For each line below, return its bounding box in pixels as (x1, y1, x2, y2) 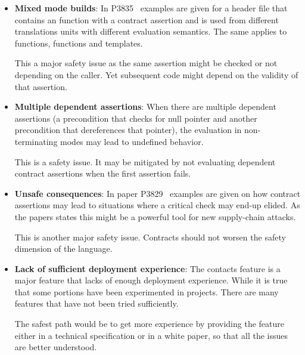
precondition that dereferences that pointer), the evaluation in (14, 124, 242, 136)
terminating (14, 135, 58, 147)
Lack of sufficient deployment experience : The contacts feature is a (14, 262, 281, 274)
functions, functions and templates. (14, 36, 143, 49)
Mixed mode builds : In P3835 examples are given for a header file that (14, 2, 288, 14)
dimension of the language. (14, 242, 113, 255)
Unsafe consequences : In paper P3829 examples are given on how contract (14, 187, 301, 199)
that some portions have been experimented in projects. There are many (14, 285, 279, 298)
